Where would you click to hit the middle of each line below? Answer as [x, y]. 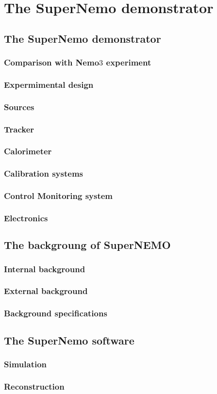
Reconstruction [34, 386]
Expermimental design [49, 84]
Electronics [26, 218]
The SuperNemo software [69, 340]
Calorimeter [28, 151]
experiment [129, 62]
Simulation [25, 364]
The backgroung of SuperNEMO [87, 245]
